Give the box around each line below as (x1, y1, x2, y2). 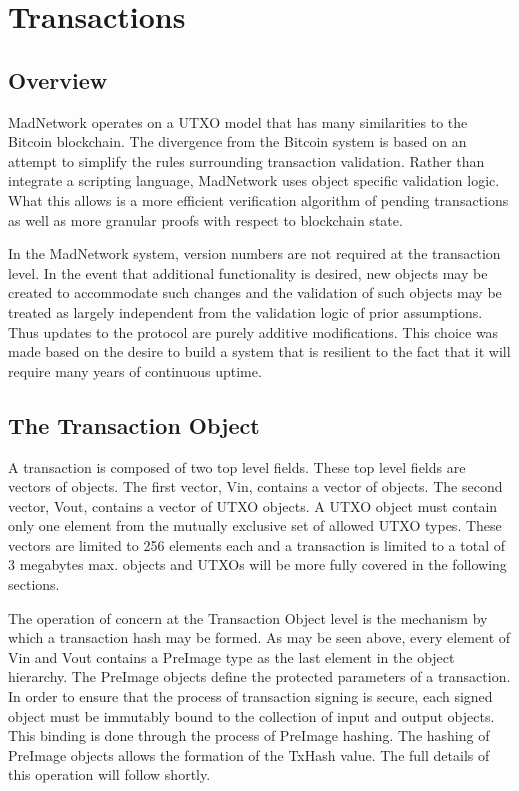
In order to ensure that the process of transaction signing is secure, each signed (8, 686, 493, 707)
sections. (8, 574, 60, 595)
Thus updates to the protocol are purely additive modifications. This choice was (8, 321, 499, 342)
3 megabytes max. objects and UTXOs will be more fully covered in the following (8, 554, 507, 575)
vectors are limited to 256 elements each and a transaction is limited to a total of (8, 534, 505, 555)
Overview (8, 64, 108, 95)
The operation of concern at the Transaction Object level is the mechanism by (8, 607, 488, 628)
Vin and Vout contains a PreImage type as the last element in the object (8, 646, 455, 667)
